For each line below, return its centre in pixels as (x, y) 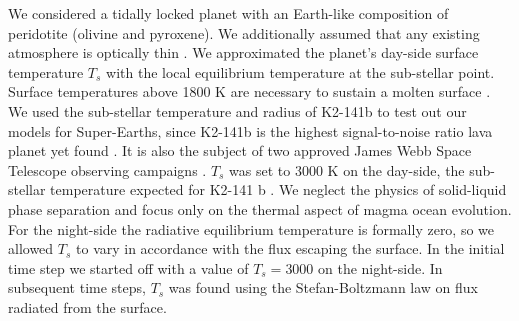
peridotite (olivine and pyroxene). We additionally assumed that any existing (244, 32)
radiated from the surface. (87, 306)
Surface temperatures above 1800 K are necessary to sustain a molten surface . (249, 91)
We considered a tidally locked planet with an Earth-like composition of (228, 13)
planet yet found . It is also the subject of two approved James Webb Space (240, 150)
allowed (31, 248)
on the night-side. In (380, 267)
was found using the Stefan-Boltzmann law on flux (323, 287)
